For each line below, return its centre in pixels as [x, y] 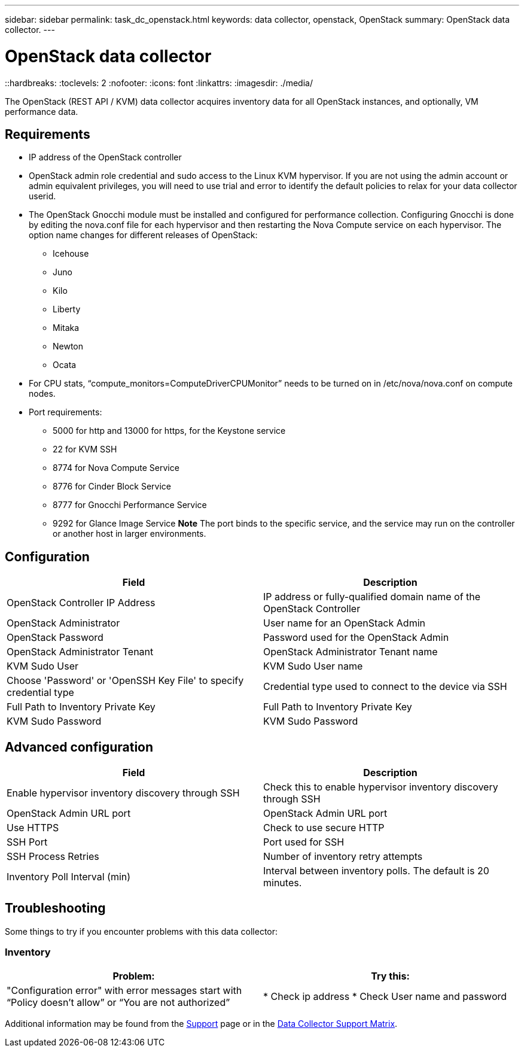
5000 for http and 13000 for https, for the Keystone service [169, 431]
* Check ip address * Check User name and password [385, 996]
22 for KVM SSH [85, 449]
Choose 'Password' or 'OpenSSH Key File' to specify [125, 681]
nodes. [42, 394]
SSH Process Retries [53, 857]
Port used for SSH [304, 842]
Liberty [67, 309]
